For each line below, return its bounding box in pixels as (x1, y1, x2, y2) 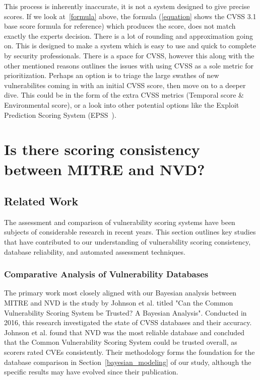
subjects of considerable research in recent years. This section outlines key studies (4, 226, 256, 237)
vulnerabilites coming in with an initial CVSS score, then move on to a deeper (4, 80, 246, 90)
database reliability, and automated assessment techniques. (4, 246, 185, 257)
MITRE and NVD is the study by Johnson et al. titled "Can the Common (4, 297, 233, 308)
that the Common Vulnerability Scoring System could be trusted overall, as (4, 337, 237, 347)
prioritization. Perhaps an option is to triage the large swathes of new (4, 70, 219, 81)
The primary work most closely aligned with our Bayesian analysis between (4, 287, 237, 298)
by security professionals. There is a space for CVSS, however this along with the (4, 50, 254, 60)
